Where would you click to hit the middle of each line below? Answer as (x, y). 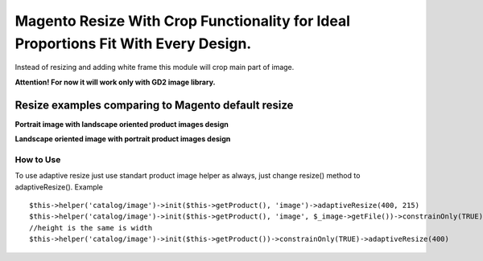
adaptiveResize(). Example (59, 187)
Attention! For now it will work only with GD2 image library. (115, 82)
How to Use (38, 159)
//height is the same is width (91, 228)
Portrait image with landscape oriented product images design (122, 124)
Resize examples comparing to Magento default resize (154, 105)
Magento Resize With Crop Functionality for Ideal (182, 21)
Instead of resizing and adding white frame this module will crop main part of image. (155, 67)
